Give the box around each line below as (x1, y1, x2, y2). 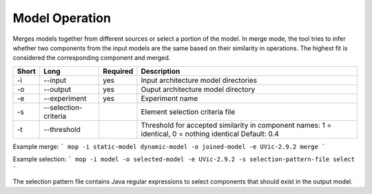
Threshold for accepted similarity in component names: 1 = (141, 120, 332, 130)
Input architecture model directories (141, 75, 258, 85)
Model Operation (12, 10, 112, 26)
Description (141, 66, 180, 76)
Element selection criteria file (141, 107, 236, 117)
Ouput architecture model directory (141, 84, 256, 94)
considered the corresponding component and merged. (12, 54, 171, 62)
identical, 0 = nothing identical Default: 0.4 (141, 128, 279, 138)
